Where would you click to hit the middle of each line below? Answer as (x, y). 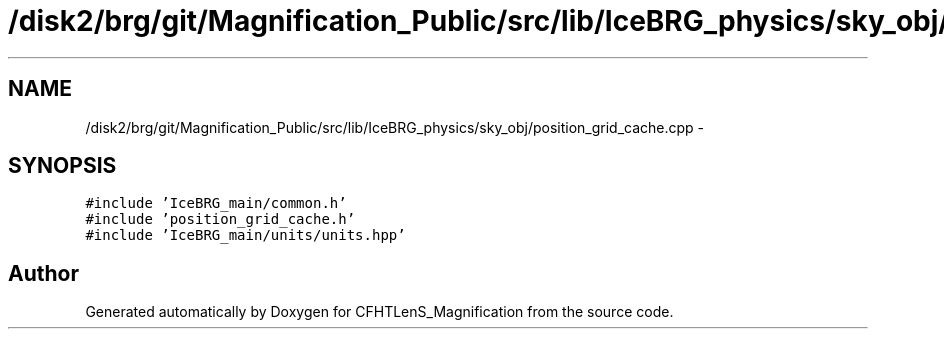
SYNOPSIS (62, 166)
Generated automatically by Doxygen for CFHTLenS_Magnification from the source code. (379, 312)
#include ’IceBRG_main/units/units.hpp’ (245, 235)
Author (43, 273)
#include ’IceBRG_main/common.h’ (216, 203)
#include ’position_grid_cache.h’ (220, 219)
